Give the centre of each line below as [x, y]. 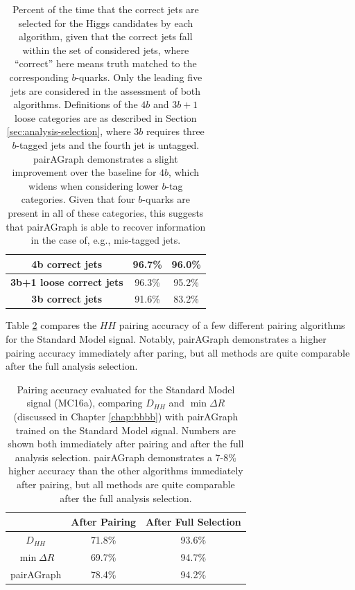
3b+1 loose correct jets [67, 281]
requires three [175, 131]
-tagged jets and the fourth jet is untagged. [108, 144]
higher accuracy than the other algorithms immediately [126, 471]
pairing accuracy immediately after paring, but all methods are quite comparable [178, 352]
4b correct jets [67, 263]
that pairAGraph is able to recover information [106, 226]
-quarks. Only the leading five [139, 77]
